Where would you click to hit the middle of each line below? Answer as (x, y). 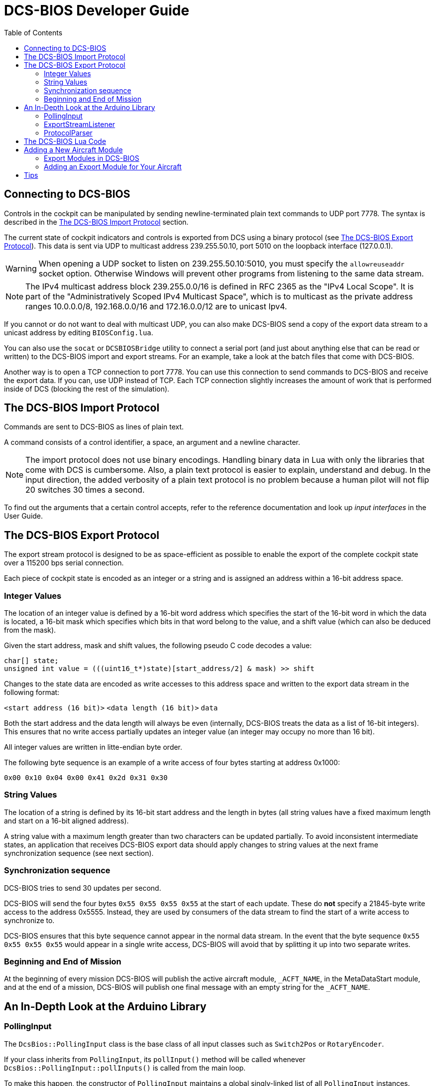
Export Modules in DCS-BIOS (92, 158)
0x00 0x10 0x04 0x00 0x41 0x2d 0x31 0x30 (86, 778)
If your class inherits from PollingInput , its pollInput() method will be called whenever (155, 1059)
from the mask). (30, 630)
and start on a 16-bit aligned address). (66, 820)
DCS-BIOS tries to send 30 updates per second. (83, 888)
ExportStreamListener (80, 124)
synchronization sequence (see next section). (79, 853)
